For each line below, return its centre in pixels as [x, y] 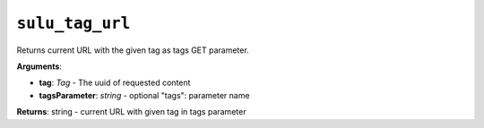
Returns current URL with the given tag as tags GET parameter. [133, 50]
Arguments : [39, 66]
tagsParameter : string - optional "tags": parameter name [144, 95]
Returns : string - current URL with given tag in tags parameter [131, 112]
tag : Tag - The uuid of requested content [115, 83]
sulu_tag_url [73, 23]
